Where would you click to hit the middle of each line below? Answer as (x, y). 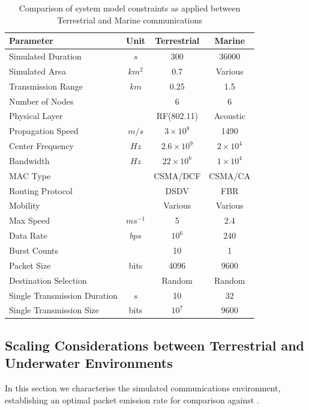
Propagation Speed (44, 131)
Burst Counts (34, 250)
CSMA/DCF (177, 175)
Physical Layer (36, 116)
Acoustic (229, 116)
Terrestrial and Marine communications (130, 20)
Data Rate (28, 235)
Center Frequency (41, 146)
